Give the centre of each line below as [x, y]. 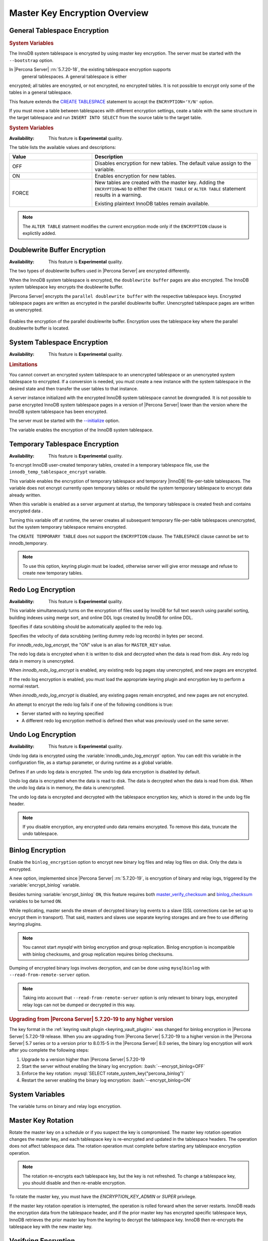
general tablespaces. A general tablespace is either [74, 76]
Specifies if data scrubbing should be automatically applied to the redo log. [86, 627]
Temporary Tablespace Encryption [64, 444]
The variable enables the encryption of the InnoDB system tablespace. [81, 430]
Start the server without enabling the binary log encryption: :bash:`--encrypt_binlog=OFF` [113, 1066]
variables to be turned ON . [35, 901]
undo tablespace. [40, 833]
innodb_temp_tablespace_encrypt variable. [58, 472]
